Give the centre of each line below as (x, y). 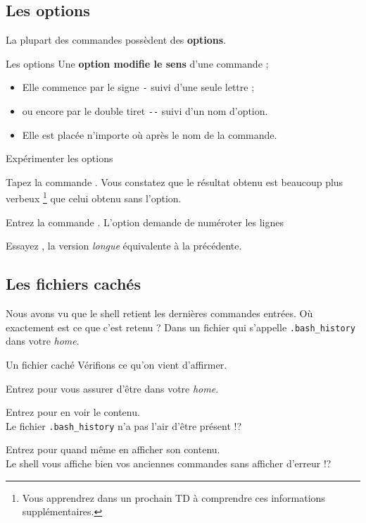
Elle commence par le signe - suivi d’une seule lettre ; (138, 87)
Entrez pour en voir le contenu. (73, 412)
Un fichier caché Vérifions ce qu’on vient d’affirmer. (116, 364)
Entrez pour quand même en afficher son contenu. (113, 449)
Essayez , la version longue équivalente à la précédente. (124, 246)
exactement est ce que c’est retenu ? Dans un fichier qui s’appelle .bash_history (181, 327)
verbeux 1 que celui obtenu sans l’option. (94, 197)
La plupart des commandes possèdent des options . (116, 40)
